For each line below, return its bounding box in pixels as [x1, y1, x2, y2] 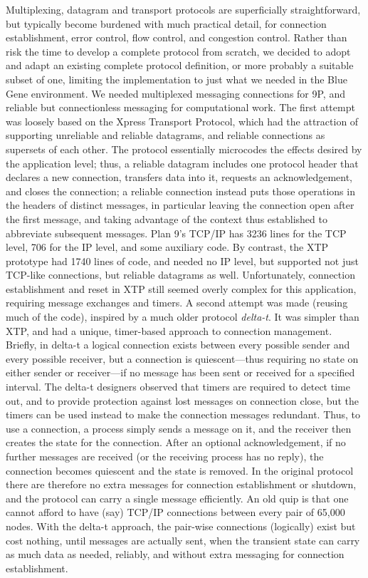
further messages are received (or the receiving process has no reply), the [6, 449, 324, 463]
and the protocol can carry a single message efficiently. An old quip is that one [6, 490, 349, 505]
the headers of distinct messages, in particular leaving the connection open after [6, 197, 354, 212]
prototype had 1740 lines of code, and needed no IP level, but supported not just [6, 253, 359, 268]
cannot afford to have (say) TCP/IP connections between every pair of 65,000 [6, 505, 345, 520]
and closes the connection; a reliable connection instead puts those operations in [6, 183, 355, 198]
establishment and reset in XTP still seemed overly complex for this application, [6, 281, 357, 296]
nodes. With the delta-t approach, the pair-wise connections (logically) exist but [6, 518, 356, 533]
